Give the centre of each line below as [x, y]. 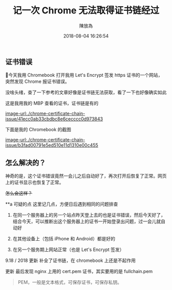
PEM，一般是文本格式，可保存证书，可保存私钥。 [70, 282]
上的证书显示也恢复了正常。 [35, 182]
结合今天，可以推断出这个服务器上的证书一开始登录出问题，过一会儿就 [87, 221]
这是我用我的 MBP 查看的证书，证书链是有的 [52, 103]
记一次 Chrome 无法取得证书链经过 [86, 11]
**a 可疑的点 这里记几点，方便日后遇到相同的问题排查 [62, 204]
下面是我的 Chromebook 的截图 [38, 130]
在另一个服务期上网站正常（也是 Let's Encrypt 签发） [68, 250]
